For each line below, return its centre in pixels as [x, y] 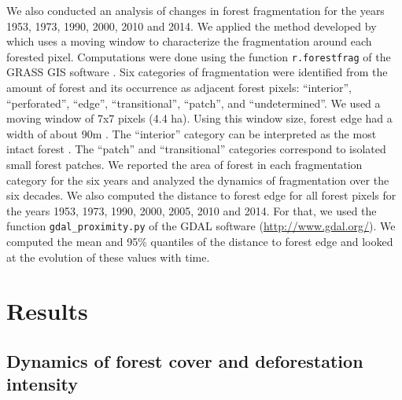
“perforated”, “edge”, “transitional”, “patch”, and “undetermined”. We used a [194, 103]
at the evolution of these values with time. [108, 257]
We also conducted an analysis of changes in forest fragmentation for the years [195, 10]
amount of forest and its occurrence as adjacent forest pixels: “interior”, [179, 88]
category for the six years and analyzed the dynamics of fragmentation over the [198, 180]
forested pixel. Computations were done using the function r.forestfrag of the [199, 56]
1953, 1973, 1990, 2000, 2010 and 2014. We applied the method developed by [192, 26]
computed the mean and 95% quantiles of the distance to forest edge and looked [200, 242]
